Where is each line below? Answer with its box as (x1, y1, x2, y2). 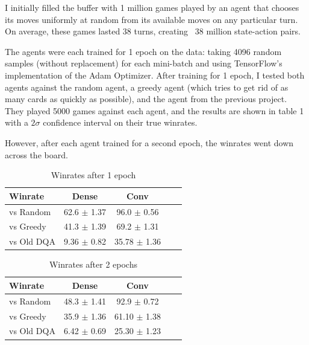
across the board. (5, 148, 68, 161)
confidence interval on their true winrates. (43, 116, 198, 129)
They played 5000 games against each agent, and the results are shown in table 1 (5, 104, 304, 117)
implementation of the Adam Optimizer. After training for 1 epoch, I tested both (5, 68, 305, 81)
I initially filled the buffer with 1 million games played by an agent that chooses (5, 1, 299, 13)
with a (5, 116, 28, 129)
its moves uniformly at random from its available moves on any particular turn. (5, 13, 298, 25)
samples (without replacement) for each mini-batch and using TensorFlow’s (5, 57, 282, 69)
